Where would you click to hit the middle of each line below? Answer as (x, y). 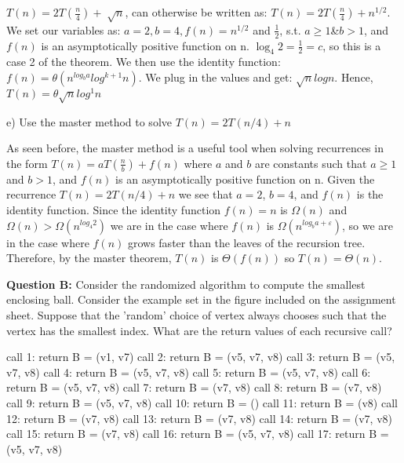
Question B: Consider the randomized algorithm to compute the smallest (186, 284)
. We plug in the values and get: (215, 77)
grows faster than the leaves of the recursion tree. (246, 242)
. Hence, (354, 77)
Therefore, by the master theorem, (89, 258)
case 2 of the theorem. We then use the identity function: (144, 62)
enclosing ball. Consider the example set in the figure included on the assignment (201, 299)
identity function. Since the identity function (114, 209)
